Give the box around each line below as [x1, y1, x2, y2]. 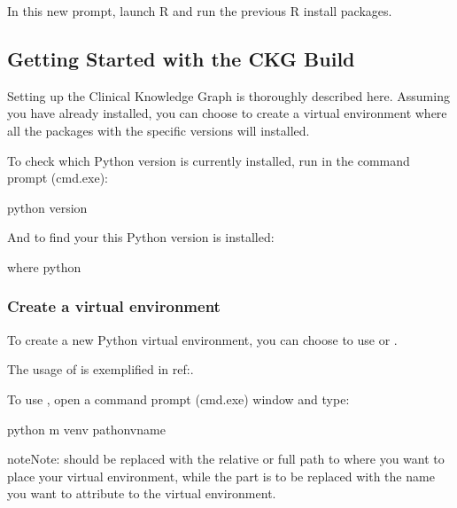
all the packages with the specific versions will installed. [7, 121, 310, 139]
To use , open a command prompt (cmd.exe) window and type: [7, 389, 350, 408]
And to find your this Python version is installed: [7, 228, 275, 246]
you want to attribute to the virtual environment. [7, 484, 276, 503]
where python [7, 257, 81, 276]
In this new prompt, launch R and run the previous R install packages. [7, 2, 392, 20]
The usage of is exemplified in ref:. [7, 360, 194, 379]
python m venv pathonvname [7, 419, 166, 438]
